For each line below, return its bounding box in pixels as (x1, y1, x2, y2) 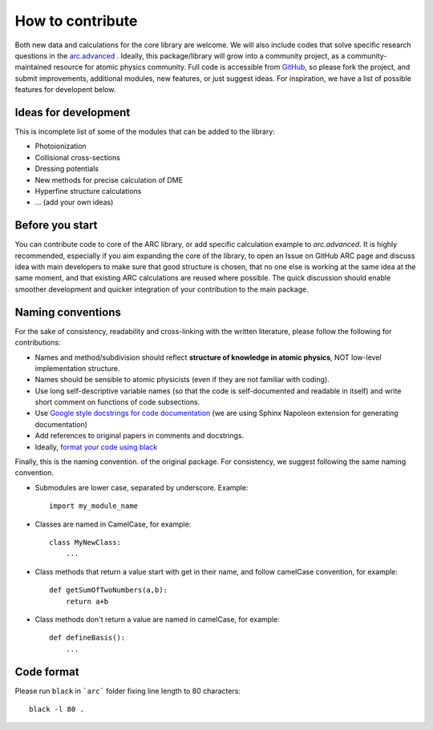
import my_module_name (49, 502, 139, 510)
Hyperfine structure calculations (34, 186, 142, 196)
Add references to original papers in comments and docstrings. (34, 431, 245, 441)
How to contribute (14, 12, 138, 30)
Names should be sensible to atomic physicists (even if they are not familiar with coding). (34, 375, 330, 385)
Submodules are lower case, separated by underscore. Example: (34, 482, 249, 492)
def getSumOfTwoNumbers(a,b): (49, 586, 168, 595)
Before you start (14, 219, 98, 232)
